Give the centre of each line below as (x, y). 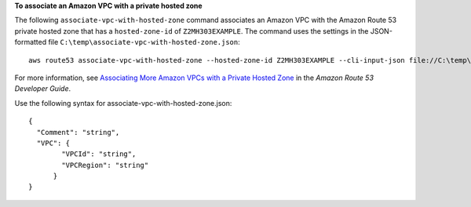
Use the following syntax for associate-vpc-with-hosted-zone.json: (123, 103)
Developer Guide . (42, 89)
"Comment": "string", (78, 132)
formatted (31, 42)
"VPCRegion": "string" (105, 165)
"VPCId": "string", (99, 154)
